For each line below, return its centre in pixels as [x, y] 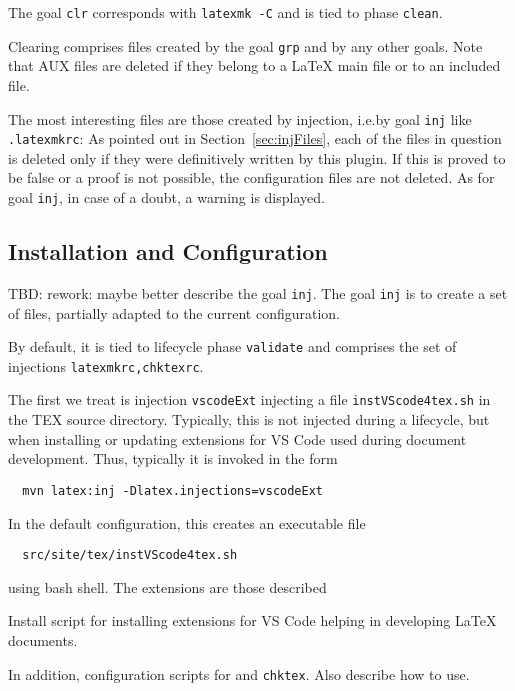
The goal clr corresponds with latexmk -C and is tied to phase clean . [225, 12]
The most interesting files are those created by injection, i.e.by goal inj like [240, 118]
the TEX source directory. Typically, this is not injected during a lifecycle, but [249, 419]
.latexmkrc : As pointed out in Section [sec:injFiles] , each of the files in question [255, 138]
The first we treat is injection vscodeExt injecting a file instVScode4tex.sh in [249, 399]
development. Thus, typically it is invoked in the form [173, 458]
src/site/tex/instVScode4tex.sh [130, 555]
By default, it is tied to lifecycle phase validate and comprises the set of [232, 346]
